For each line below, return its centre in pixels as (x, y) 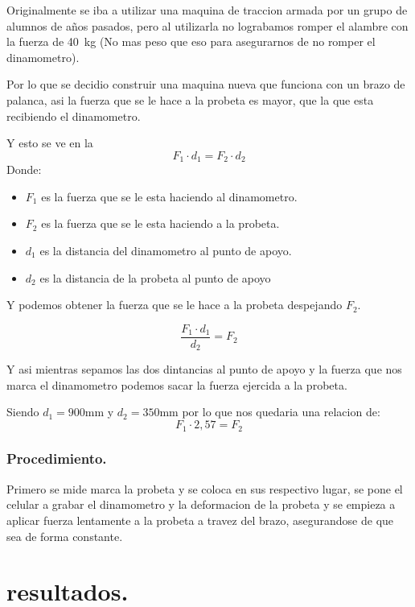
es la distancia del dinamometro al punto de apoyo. (166, 250)
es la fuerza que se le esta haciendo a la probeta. (160, 223)
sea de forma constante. (65, 536)
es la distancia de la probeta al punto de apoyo (155, 277)
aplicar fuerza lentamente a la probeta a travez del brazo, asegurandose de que (200, 520)
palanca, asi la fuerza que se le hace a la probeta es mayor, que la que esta (190, 99)
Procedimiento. (57, 458)
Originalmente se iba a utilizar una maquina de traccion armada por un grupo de (207, 10)
